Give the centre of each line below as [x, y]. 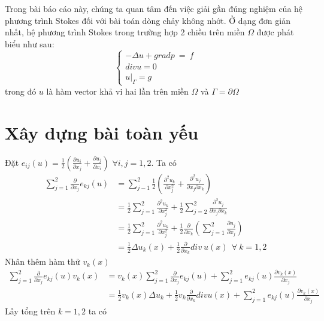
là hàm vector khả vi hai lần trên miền [117, 91]
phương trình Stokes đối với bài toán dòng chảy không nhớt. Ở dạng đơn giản [148, 20]
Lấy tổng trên [30, 311]
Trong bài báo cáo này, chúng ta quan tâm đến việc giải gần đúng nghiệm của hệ [154, 8]
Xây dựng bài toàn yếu [102, 132]
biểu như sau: [30, 43]
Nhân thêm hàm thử [43, 261]
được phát [275, 32]
